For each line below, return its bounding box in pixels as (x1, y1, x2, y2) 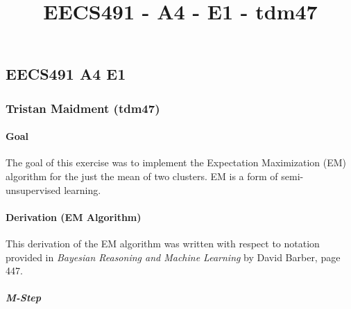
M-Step (6, 290, 42, 305)
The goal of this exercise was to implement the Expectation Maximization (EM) (6, 155, 347, 170)
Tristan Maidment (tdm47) (6, 99, 160, 116)
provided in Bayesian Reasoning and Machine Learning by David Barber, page (6, 249, 341, 264)
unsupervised (6, 182, 61, 197)
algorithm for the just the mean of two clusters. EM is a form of (6, 169, 278, 183)
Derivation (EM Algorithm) (6, 209, 142, 224)
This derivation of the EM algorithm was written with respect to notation (6, 236, 320, 250)
